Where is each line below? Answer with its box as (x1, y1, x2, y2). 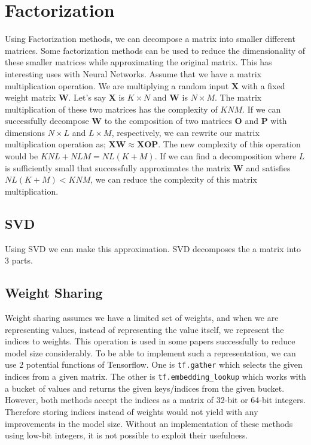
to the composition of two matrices (104, 114, 232, 127)
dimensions (5, 126, 45, 138)
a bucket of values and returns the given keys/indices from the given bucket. (5, 382, 285, 394)
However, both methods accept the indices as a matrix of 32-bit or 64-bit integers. (5, 393, 306, 406)
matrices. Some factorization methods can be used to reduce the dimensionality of (5, 44, 306, 56)
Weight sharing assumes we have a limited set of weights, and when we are (5, 311, 279, 324)
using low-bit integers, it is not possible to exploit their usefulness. (5, 429, 248, 441)
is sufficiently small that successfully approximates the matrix (5, 161, 231, 174)
